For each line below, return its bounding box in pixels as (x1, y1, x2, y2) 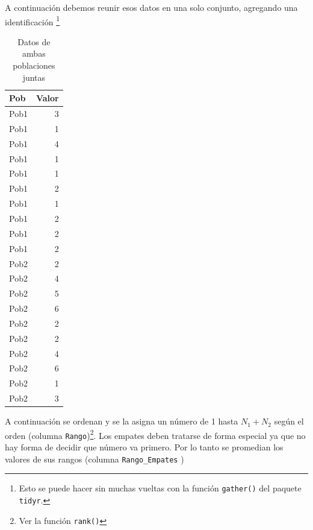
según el (274, 415, 304, 427)
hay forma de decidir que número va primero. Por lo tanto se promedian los (5, 441, 284, 453)
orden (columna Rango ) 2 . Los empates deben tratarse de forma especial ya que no (5, 427, 306, 441)
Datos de (17, 35, 51, 48)
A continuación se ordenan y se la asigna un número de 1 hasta (5, 415, 238, 427)
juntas (22, 71, 46, 83)
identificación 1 (5, 13, 60, 28)
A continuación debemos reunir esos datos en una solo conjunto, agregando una (5, 1, 298, 13)
